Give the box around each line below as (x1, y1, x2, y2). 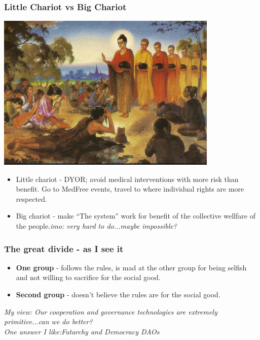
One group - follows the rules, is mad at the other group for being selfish (16, 262, 247, 272)
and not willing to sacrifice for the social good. (16, 272, 161, 283)
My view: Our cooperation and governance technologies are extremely (4, 306, 217, 317)
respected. (16, 193, 47, 204)
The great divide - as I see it (4, 242, 124, 255)
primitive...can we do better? (4, 316, 93, 327)
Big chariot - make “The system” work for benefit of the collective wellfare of (16, 210, 255, 221)
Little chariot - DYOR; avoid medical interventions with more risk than (16, 173, 239, 184)
